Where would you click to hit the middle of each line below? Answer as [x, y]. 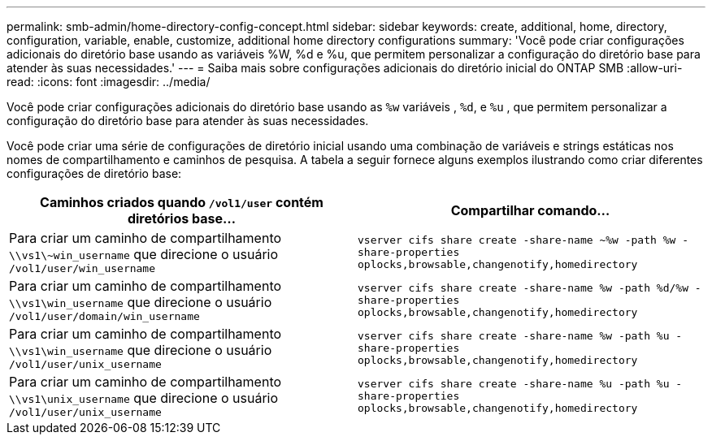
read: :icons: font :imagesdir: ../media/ [109, 82]
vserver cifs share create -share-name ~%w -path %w [517, 240]
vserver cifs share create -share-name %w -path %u [514, 336]
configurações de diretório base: [94, 173]
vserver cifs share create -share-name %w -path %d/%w [523, 288]
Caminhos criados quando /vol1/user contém [182, 202]
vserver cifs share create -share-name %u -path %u [514, 384]
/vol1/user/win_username [82, 268]
